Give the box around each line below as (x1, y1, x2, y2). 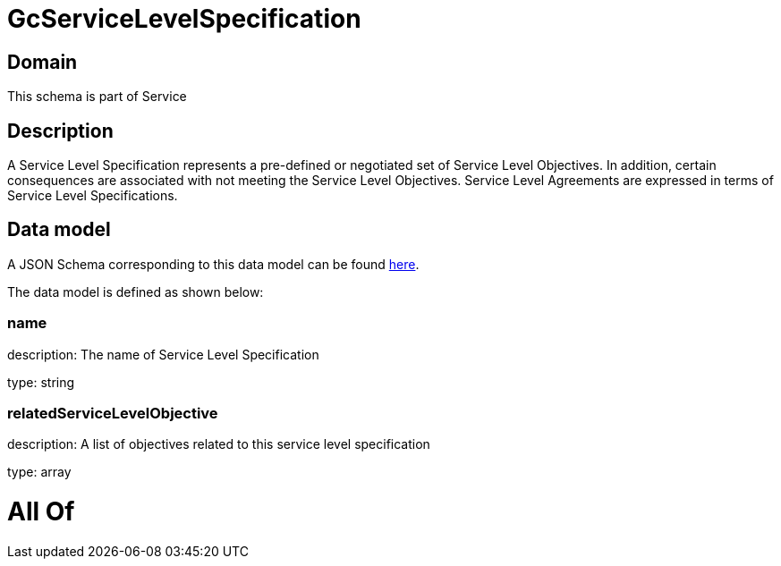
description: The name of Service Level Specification (7, 346, 319, 362)
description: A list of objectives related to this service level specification (7, 436, 430, 452)
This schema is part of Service (7, 89, 187, 105)
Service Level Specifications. (7, 188, 178, 204)
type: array (7, 464, 72, 480)
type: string (7, 374, 75, 390)
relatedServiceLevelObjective (7, 403, 218, 422)
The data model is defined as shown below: (7, 283, 264, 300)
